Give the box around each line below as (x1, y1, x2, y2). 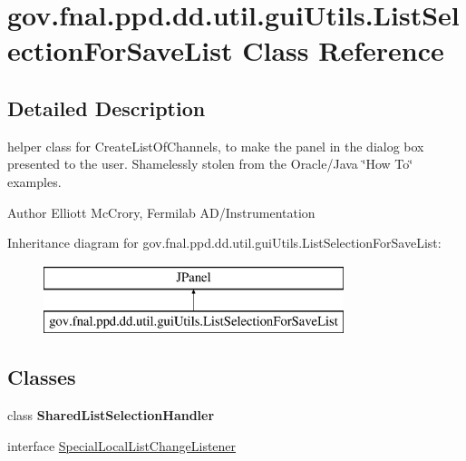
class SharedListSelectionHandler (7, 406, 215, 425)
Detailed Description (7, 93, 206, 122)
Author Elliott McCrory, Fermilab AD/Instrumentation (7, 202, 316, 221)
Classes (7, 363, 76, 391)
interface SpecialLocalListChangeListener (7, 436, 237, 455)
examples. (7, 172, 62, 191)
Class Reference (242, 32, 444, 69)
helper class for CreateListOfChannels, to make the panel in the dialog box (7, 136, 424, 155)
